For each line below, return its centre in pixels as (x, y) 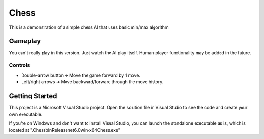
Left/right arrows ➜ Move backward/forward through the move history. (92, 82)
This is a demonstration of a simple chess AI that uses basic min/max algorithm (89, 27)
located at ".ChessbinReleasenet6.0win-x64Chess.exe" (65, 130)
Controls (20, 65)
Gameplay (25, 41)
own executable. (26, 114)
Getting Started (33, 96)
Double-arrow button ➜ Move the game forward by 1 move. (81, 75)
